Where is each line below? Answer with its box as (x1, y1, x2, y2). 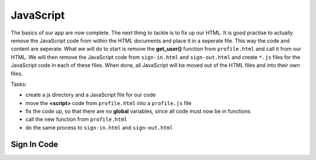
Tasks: (11, 81, 27, 88)
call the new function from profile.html (25, 116, 128, 123)
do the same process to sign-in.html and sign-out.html (25, 124, 173, 131)
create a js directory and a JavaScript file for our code (25, 91, 156, 99)
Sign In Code (11, 139, 59, 149)
